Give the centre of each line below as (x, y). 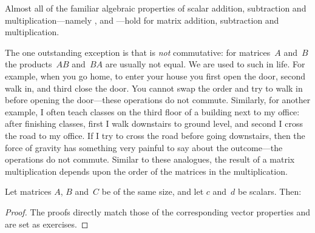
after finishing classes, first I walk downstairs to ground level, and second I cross (154, 123)
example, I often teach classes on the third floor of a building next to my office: (152, 111)
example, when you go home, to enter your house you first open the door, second (155, 76)
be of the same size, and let (153, 191)
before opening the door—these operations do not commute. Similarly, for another (158, 100)
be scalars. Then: (270, 191)
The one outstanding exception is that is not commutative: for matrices (138, 52)
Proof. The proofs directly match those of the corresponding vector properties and (157, 211)
